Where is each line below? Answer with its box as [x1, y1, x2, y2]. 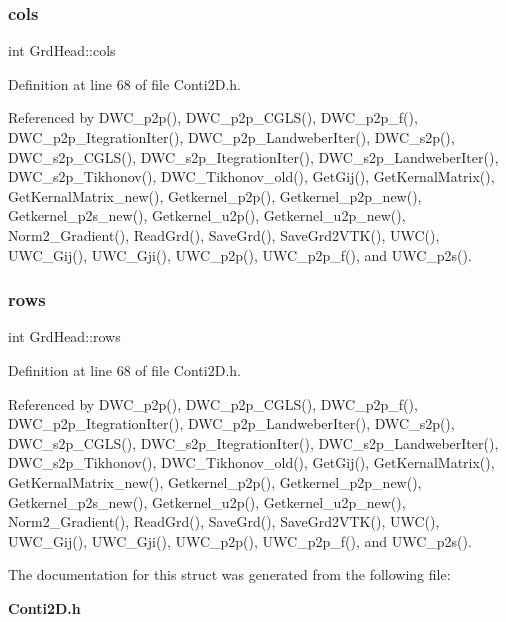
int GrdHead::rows [8, 326, 121, 347]
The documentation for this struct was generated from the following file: [8, 564, 451, 585]
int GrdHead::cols [8, 40, 116, 61]
